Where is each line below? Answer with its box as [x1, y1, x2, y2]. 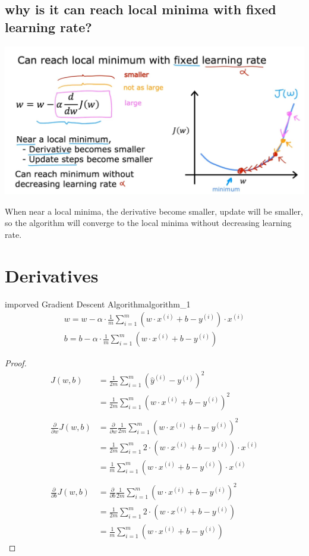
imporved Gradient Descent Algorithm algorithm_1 [5, 297, 191, 310]
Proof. [5, 357, 27, 369]
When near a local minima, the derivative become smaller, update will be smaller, [5, 205, 303, 217]
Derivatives [5, 263, 99, 287]
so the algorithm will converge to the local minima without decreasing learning [5, 216, 292, 229]
